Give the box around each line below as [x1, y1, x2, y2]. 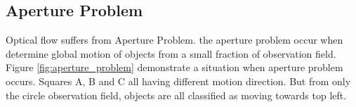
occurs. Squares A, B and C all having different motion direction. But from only [6, 73, 351, 88]
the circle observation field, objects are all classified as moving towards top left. [6, 87, 347, 102]
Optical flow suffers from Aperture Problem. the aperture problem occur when [6, 32, 343, 47]
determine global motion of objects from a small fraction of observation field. [6, 46, 336, 61]
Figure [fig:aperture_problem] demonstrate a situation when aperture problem [6, 60, 343, 75]
